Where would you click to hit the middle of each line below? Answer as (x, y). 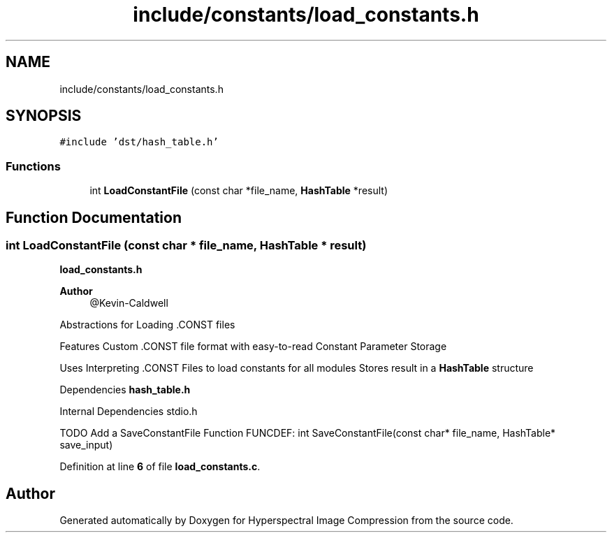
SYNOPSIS (44, 116)
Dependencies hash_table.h (125, 390)
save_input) (86, 445)
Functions (33, 166)
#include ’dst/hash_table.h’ (139, 142)
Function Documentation (94, 217)
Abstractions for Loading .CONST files (147, 325)
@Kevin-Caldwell (129, 303)
